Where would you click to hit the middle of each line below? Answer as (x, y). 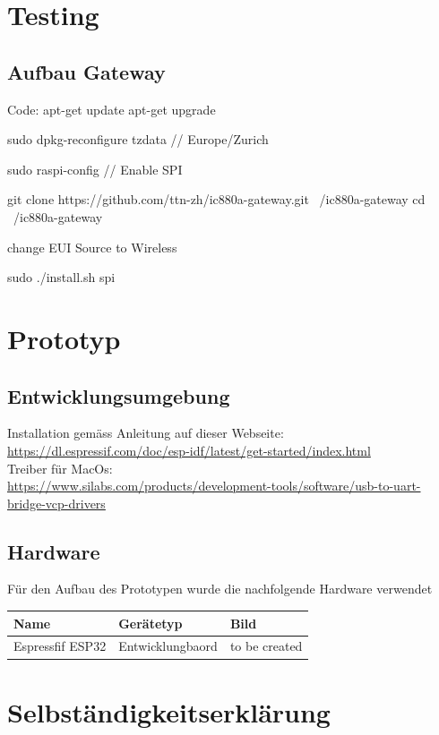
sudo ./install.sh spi (61, 277)
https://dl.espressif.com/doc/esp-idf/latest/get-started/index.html (189, 450)
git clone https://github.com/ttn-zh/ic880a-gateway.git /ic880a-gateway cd (216, 199)
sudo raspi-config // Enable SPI (95, 169)
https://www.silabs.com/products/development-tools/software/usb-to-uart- (214, 486)
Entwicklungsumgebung (119, 395)
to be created (266, 646)
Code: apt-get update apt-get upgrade (112, 109)
